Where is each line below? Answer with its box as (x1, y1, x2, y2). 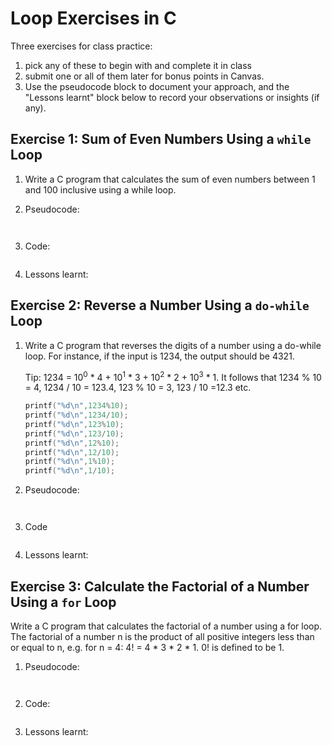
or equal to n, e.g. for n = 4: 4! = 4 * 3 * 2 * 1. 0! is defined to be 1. (10, 642, 285, 654)
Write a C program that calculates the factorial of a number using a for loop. (10, 620, 323, 632)
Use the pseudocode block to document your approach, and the (24, 80, 290, 92)
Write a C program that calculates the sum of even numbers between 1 (24, 173, 316, 185)
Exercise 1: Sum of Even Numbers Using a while (10, 131, 312, 148)
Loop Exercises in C (10, 7, 177, 30)
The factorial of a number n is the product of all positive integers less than (10, 631, 315, 643)
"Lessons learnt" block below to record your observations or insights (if (24, 91, 320, 103)
